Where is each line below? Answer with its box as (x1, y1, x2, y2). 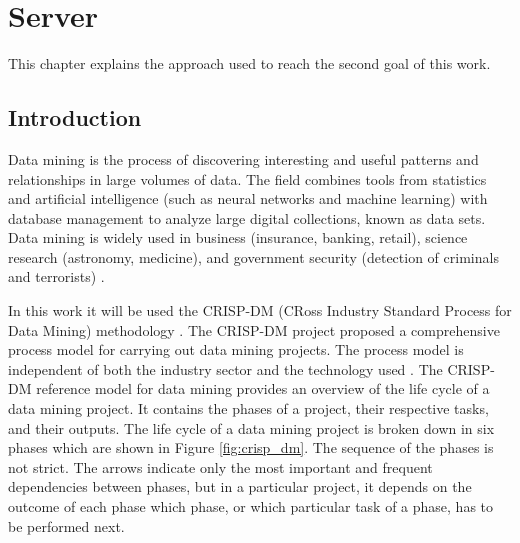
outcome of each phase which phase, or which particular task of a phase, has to (8, 496, 494, 517)
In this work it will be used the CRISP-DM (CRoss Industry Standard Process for (8, 300, 512, 321)
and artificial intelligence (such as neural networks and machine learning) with (8, 188, 488, 209)
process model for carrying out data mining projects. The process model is (8, 339, 464, 360)
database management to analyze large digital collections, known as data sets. (8, 207, 486, 228)
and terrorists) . (8, 266, 105, 287)
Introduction (8, 102, 142, 133)
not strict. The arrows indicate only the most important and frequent (8, 456, 433, 477)
